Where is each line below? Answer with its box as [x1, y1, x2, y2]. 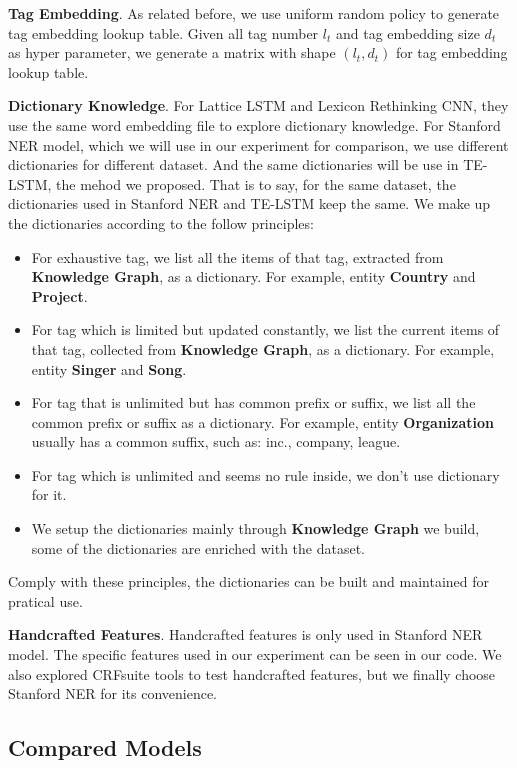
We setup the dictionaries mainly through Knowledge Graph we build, [31, 518, 480, 539]
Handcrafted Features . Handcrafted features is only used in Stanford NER [8, 624, 483, 645]
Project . [31, 285, 88, 306]
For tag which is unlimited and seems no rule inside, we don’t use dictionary [31, 464, 500, 485]
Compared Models [8, 732, 202, 763]
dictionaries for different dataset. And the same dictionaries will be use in [8, 154, 459, 175]
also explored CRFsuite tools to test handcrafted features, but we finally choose [8, 663, 496, 684]
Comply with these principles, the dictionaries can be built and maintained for [8, 571, 490, 592]
